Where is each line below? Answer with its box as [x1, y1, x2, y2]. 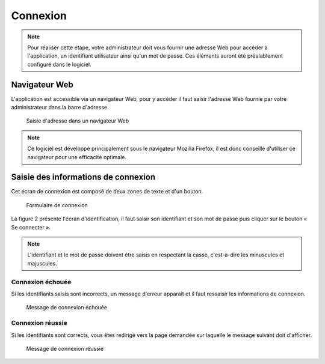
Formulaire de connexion [26, 201, 88, 208]
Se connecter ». [11, 223, 51, 231]
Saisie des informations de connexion [11, 172, 156, 183]
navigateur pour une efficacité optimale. [27, 153, 126, 160]
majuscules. [27, 259, 57, 267]
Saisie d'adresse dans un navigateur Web [26, 117, 129, 124]
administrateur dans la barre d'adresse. [11, 104, 109, 111]
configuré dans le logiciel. [27, 61, 91, 68]
